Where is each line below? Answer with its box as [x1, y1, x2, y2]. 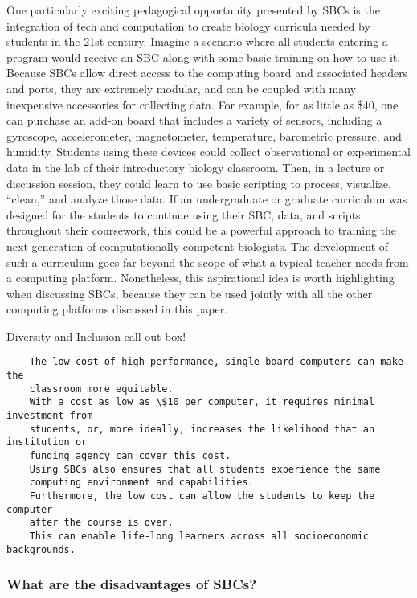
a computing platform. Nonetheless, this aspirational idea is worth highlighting [6, 269, 395, 286]
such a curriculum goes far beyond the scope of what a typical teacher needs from [6, 253, 409, 270]
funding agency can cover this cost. [29, 450, 231, 462]
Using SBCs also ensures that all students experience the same [29, 463, 381, 475]
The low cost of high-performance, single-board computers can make [29, 356, 403, 368]
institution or [6, 436, 88, 448]
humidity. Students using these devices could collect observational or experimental [6, 143, 411, 160]
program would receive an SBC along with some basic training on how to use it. [6, 48, 401, 65]
